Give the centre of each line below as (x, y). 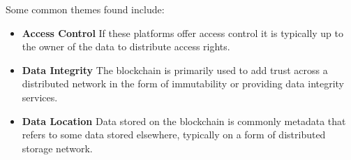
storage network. (57, 148)
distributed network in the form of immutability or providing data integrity (183, 83)
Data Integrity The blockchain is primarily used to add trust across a (175, 70)
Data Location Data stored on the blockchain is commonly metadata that (184, 121)
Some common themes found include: (85, 9)
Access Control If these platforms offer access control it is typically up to (182, 32)
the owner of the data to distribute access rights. (126, 46)
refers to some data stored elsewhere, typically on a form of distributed (174, 134)
